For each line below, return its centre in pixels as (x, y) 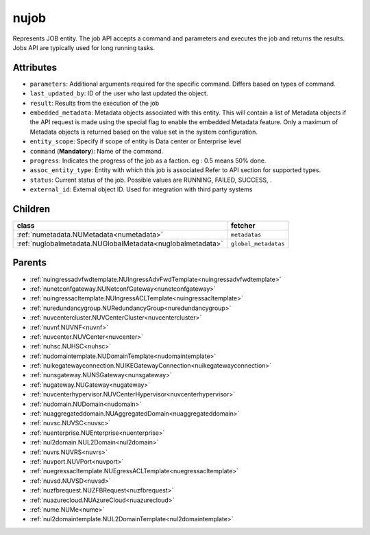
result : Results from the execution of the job (95, 103)
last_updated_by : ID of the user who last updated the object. (119, 93)
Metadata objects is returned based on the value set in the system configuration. (144, 132)
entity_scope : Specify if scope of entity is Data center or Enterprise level (136, 141)
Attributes (35, 68)
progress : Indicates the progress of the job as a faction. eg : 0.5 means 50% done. (148, 160)
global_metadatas (258, 243)
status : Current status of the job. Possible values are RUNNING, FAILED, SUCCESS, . (151, 180)
